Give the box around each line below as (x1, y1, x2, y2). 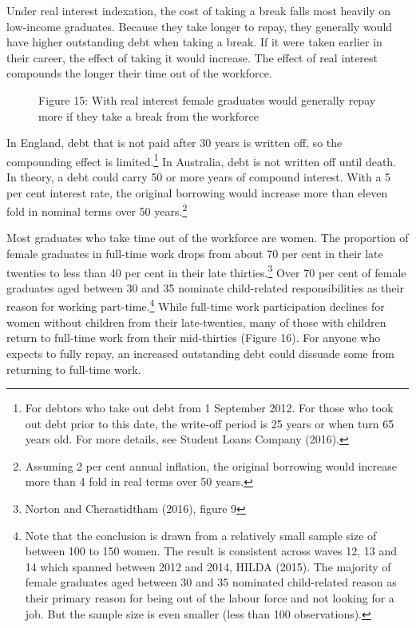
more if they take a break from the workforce (38, 107, 259, 124)
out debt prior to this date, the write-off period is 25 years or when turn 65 (25, 415, 394, 431)
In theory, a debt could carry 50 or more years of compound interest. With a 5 (6, 169, 391, 185)
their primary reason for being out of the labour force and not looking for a (25, 590, 394, 606)
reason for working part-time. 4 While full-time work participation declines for (6, 296, 385, 315)
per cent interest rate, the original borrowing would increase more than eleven (6, 184, 388, 201)
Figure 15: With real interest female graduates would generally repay (38, 91, 376, 108)
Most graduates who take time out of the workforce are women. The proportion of (6, 229, 409, 246)
